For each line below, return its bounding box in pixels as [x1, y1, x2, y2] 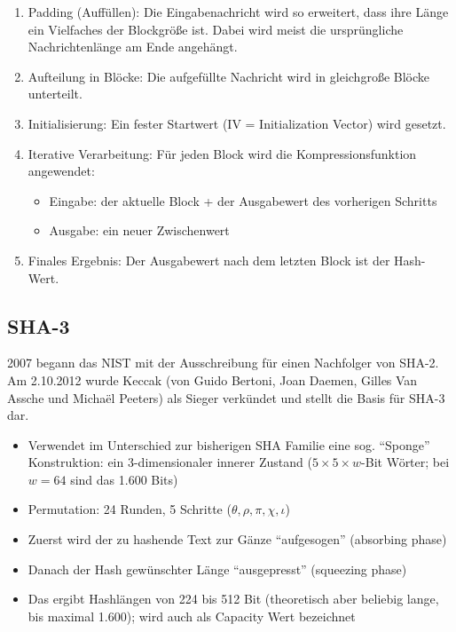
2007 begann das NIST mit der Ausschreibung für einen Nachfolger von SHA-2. [7, 353, 439, 372]
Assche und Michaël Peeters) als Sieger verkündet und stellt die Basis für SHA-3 [7, 388, 445, 407]
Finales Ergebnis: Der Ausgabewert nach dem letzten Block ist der [28, 250, 390, 269]
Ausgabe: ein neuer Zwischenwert [49, 221, 230, 240]
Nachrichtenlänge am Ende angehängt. [28, 37, 238, 56]
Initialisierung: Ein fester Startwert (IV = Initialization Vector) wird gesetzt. [28, 114, 446, 132]
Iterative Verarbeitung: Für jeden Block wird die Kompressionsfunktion [28, 144, 417, 162]
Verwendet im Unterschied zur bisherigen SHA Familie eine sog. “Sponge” [28, 435, 430, 454]
